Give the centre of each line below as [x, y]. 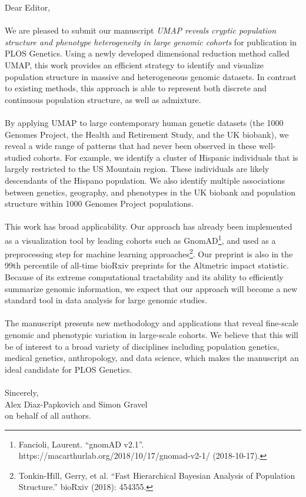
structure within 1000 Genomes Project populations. [99, 203]
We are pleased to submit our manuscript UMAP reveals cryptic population [141, 30]
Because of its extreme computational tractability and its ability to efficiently [144, 276]
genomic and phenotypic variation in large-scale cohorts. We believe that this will [152, 334]
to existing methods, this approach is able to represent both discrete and [136, 88]
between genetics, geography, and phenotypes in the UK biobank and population [150, 192]
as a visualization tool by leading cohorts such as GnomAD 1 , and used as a [140, 239]
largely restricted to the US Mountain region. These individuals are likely [137, 169]
